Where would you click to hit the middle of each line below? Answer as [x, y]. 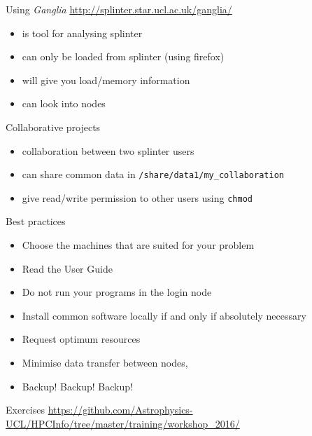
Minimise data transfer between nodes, [105, 363]
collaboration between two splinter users [108, 150]
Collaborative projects [53, 127]
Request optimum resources [81, 339]
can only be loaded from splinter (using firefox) [123, 56]
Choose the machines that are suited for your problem [138, 245]
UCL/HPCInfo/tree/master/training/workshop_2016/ [123, 423]
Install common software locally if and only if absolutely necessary [164, 315]
